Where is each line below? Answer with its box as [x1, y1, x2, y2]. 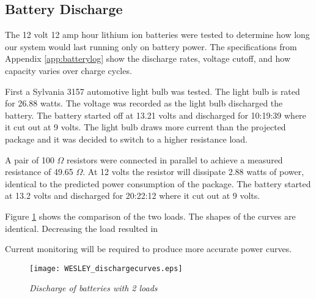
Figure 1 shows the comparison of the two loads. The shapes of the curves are [5, 209, 296, 222]
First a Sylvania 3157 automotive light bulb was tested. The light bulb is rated [5, 84, 300, 97]
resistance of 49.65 [5, 165, 73, 178]
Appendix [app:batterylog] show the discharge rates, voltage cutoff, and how [5, 52, 291, 65]
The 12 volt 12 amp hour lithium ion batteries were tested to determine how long [5, 28, 310, 41]
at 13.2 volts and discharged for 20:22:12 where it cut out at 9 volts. [5, 189, 260, 202]
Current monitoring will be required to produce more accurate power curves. [5, 242, 292, 255]
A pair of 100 [5, 153, 54, 166]
